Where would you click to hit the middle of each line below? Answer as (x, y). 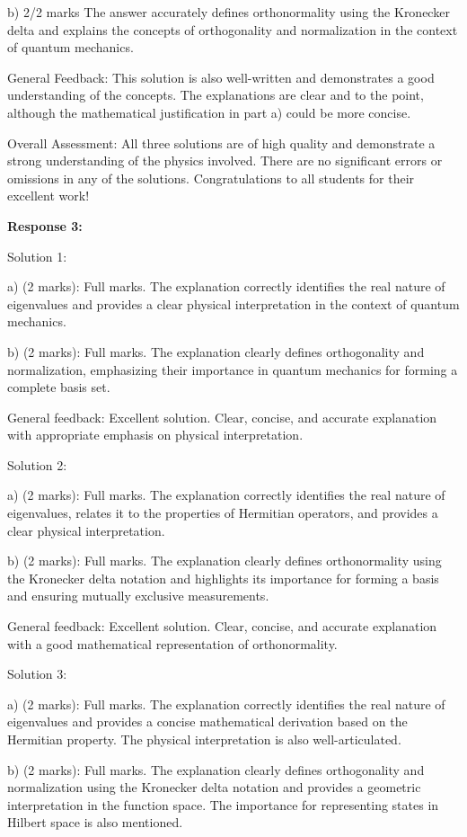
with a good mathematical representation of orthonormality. (172, 643)
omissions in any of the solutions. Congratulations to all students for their (211, 178)
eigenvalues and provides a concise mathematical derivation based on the (207, 721)
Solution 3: (37, 674)
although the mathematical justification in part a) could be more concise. (209, 112)
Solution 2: (37, 464)
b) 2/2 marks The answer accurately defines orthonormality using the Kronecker (229, 12)
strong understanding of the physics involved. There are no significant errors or (225, 160)
